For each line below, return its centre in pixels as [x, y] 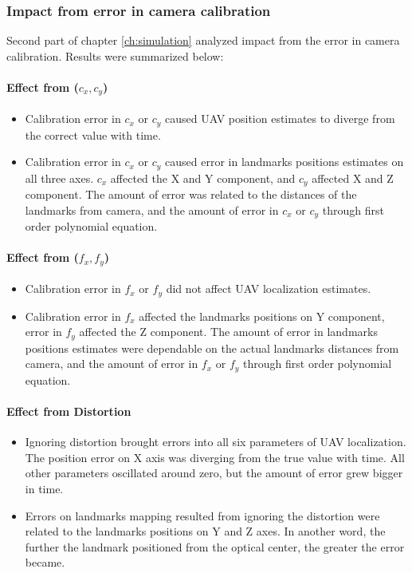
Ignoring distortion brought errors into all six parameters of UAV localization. [216, 442]
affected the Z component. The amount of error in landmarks [228, 332]
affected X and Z [353, 178]
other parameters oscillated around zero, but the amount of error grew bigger [214, 473]
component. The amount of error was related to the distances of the [191, 194]
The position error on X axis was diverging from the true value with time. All [215, 457]
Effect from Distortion [69, 411]
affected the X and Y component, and [203, 178]
